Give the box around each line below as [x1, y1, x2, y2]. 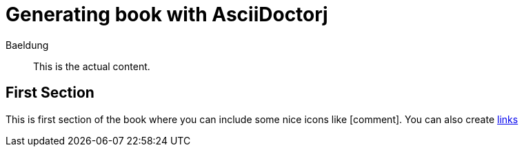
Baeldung [6, 39, 49, 51]
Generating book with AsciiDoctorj [6, 3, 328, 26]
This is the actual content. [33, 60, 150, 72]
